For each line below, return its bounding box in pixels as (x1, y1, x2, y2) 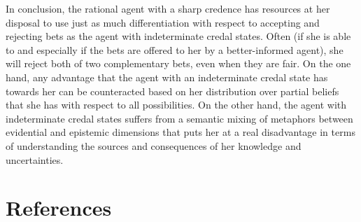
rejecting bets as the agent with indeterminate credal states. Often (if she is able (6, 29, 351, 43)
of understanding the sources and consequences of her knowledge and (6, 138, 302, 153)
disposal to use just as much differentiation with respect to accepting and (6, 15, 320, 29)
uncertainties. (6, 152, 64, 167)
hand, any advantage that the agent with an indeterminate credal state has (6, 69, 328, 84)
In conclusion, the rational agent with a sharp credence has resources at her (6, 1, 330, 15)
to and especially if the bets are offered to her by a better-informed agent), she (6, 42, 344, 57)
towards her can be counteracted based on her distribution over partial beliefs (6, 83, 339, 98)
